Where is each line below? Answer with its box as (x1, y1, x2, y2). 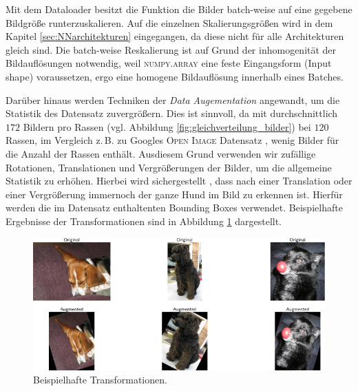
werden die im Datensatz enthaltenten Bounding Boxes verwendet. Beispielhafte (6, 200, 343, 215)
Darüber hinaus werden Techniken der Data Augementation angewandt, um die (6, 92, 340, 107)
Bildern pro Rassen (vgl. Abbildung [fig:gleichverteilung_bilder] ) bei (23, 119, 311, 134)
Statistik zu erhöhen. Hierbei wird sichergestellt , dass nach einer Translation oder (6, 173, 352, 188)
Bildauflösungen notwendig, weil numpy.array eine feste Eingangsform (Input (6, 56, 332, 70)
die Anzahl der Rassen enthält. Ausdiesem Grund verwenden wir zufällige (6, 146, 316, 160)
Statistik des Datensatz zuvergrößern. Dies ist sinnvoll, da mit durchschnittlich (6, 106, 338, 120)
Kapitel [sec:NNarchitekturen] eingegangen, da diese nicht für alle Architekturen (6, 29, 344, 43)
